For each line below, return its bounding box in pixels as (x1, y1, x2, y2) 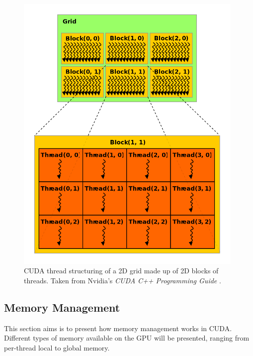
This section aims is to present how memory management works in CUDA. (4, 323, 232, 333)
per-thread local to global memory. (4, 342, 110, 353)
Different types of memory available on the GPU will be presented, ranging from (4, 333, 250, 343)
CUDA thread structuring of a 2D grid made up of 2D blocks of (24, 265, 219, 276)
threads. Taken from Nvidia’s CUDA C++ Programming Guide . (24, 275, 221, 285)
